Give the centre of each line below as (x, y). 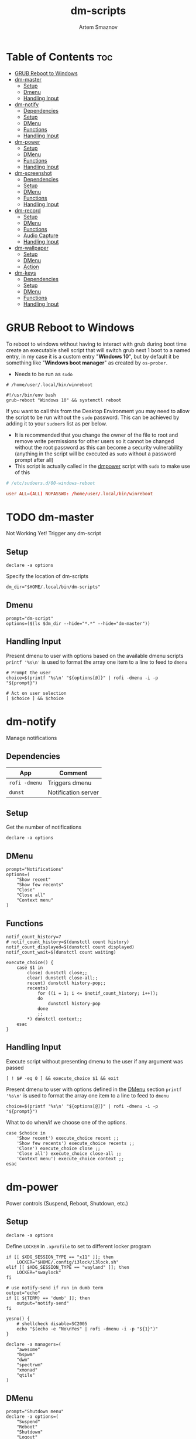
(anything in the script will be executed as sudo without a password (95, 454)
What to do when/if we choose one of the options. (66, 1122)
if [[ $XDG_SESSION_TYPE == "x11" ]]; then (60, 1257)
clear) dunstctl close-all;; (63, 978)
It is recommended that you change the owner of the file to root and (96, 435)
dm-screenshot (33, 173)
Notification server (73, 792)
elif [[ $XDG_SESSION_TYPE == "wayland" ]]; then (68, 1267)
